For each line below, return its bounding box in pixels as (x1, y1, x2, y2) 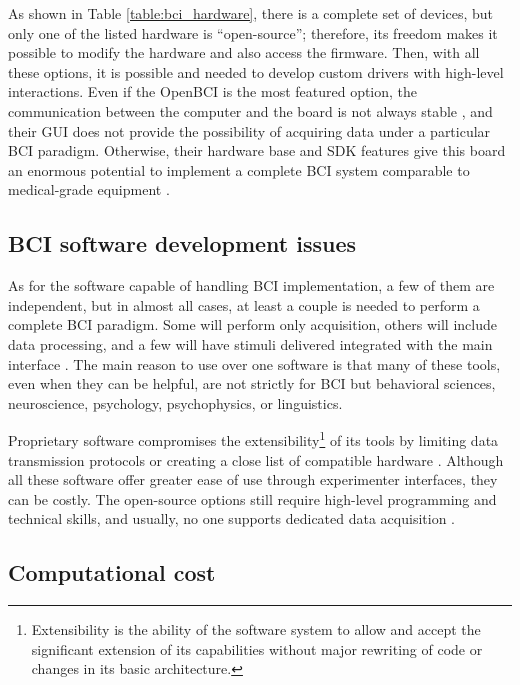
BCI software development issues (8, 228, 357, 259)
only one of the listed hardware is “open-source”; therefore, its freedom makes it (8, 22, 498, 43)
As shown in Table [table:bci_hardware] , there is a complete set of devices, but (8, 3, 494, 23)
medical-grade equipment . (8, 179, 170, 200)
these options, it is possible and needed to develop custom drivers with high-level (8, 61, 504, 82)
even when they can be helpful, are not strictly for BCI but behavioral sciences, (8, 373, 496, 394)
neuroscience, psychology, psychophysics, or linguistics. (8, 392, 343, 413)
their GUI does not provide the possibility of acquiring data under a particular (8, 120, 491, 141)
